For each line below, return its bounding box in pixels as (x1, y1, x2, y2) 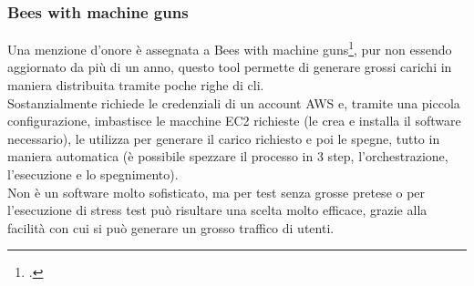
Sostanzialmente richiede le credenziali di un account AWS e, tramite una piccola (7, 93, 460, 112)
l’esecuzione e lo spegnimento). (7, 165, 179, 184)
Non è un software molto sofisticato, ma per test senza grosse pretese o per (7, 182, 426, 201)
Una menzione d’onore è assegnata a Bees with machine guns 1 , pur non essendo (7, 37, 452, 58)
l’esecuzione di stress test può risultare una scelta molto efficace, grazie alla (7, 200, 428, 220)
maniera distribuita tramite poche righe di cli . (7, 76, 264, 95)
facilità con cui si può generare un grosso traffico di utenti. (7, 218, 335, 237)
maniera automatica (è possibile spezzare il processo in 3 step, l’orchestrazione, (7, 147, 448, 166)
